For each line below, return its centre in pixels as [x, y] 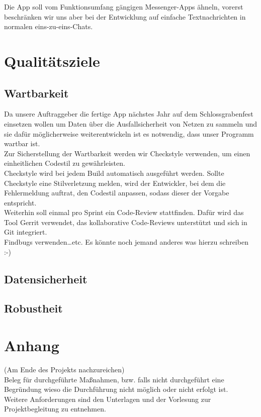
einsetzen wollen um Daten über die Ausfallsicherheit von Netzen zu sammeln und [130, 123]
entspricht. [20, 202]
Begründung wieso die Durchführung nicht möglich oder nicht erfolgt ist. [116, 389]
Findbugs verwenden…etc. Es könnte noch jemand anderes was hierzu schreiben [126, 242]
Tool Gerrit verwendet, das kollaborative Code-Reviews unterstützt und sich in [126, 222]
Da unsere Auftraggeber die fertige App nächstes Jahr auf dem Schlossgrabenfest [129, 114]
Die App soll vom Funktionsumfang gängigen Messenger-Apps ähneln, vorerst [124, 7]
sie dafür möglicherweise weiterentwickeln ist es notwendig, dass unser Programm [129, 133]
